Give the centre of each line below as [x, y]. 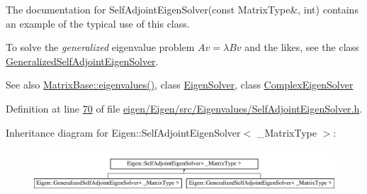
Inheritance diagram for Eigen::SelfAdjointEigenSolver [123, 132]
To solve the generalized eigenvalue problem [100, 47]
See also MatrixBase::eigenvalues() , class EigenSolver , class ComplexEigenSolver [180, 85]
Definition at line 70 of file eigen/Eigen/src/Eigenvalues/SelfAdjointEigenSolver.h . [184, 108]
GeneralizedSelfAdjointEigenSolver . [82, 61]
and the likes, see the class [302, 47]
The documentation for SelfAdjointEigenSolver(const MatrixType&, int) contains [182, 9]
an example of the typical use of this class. [98, 23]
